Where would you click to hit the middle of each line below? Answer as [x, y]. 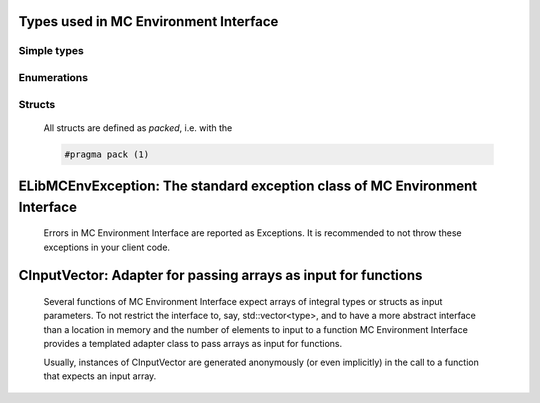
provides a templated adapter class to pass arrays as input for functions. [193, 344]
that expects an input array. [100, 376]
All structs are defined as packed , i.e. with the [138, 127]
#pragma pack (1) [107, 154]
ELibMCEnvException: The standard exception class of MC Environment [248, 186]
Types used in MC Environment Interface [148, 21]
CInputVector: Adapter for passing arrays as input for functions [220, 275]
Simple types [51, 51]
